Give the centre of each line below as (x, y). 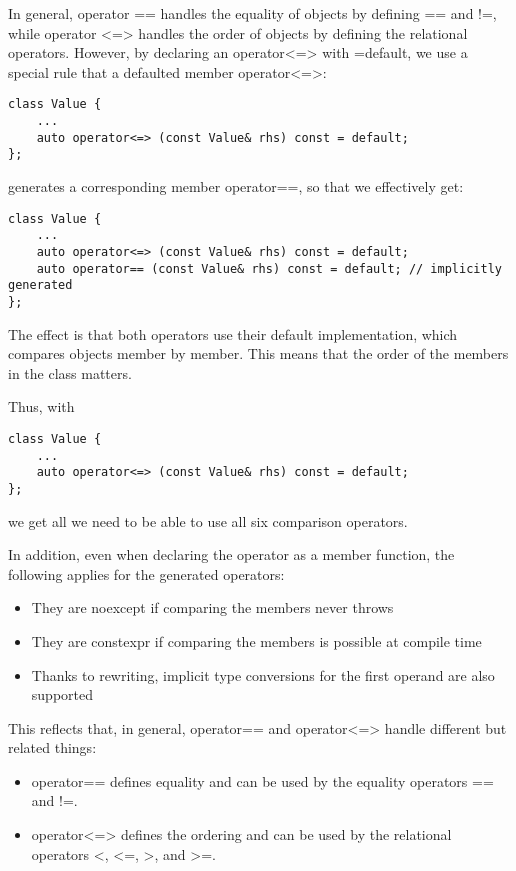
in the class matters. (70, 372)
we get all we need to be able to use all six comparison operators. (208, 520)
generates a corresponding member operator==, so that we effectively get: (236, 186)
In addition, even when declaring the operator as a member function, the (231, 554)
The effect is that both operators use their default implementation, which (233, 333)
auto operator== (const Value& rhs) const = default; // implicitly (269, 268)
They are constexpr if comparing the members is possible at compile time (256, 640)
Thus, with (41, 406)
